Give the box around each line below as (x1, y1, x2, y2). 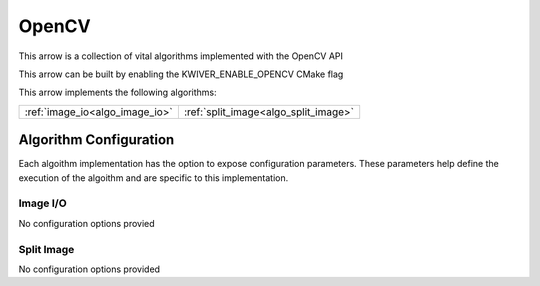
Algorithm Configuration (18, 131, 175, 149)
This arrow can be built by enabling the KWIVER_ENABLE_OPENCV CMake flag (18, 68, 344, 80)
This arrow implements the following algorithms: (18, 86, 217, 99)
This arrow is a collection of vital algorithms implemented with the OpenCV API (18, 50, 344, 62)
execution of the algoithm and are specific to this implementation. (18, 171, 289, 184)
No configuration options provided (18, 263, 160, 275)
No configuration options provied (18, 217, 155, 229)
